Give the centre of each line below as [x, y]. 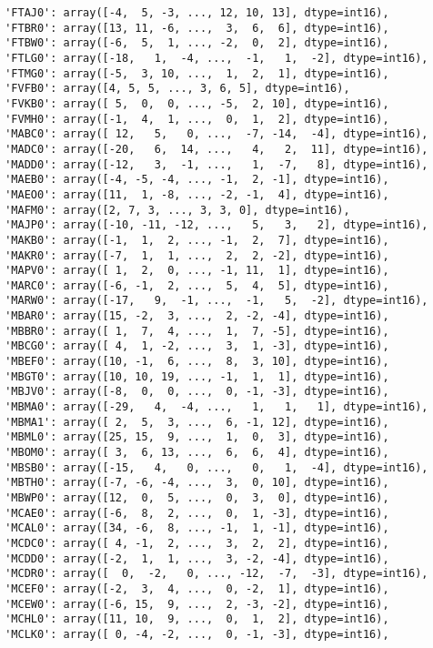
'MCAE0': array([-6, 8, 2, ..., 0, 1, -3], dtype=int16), [197, 513]
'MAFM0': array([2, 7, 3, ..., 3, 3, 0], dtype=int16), [177, 210]
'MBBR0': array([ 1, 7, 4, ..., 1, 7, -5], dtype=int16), [197, 331]
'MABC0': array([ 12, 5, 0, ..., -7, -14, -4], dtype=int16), [216, 134]
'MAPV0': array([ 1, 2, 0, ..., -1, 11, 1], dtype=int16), [197, 271]
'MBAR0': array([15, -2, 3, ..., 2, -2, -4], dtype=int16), [197, 316]
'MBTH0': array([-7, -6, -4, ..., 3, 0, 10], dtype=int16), [197, 483]
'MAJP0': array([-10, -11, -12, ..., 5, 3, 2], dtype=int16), [216, 225]
